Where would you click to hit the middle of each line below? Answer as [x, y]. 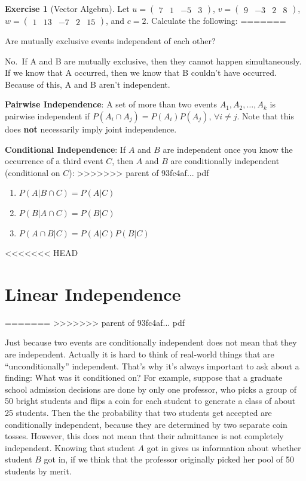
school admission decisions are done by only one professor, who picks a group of [151, 389]
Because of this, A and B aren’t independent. [88, 84]
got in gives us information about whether [224, 447]
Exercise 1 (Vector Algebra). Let [67, 8]
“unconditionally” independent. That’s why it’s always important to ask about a [152, 366]
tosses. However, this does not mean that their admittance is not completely [144, 436]
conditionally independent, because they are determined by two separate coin [146, 424]
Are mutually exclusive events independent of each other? [110, 41]
